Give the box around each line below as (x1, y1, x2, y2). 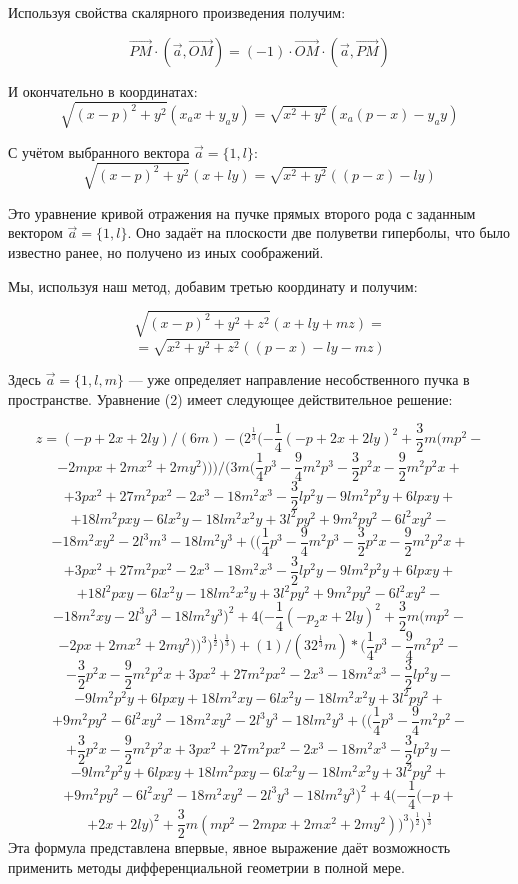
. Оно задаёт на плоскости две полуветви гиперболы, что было (127, 222, 511, 243)
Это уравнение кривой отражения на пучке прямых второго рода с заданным (8, 202, 476, 223)
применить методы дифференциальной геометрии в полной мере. (8, 856, 405, 877)
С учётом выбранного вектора (8, 141, 190, 162)
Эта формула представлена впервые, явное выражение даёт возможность (8, 837, 451, 858)
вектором (8, 222, 63, 243)
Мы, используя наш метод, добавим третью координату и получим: (8, 275, 418, 296)
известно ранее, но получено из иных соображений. (8, 242, 324, 263)
